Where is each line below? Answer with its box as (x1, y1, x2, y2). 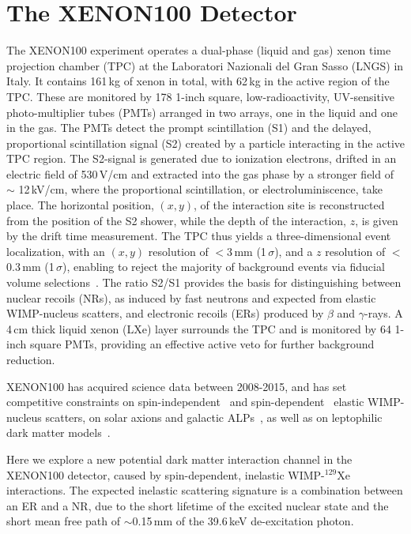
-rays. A (364, 305, 403, 322)
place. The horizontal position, (6, 197, 154, 213)
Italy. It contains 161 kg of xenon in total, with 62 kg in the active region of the (6, 73, 390, 89)
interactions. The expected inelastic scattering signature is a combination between (6, 482, 403, 498)
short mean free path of (6, 513, 121, 529)
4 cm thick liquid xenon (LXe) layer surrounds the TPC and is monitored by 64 (6, 320, 391, 337)
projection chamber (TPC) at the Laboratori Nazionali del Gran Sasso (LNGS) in (6, 57, 404, 73)
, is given (355, 212, 398, 228)
